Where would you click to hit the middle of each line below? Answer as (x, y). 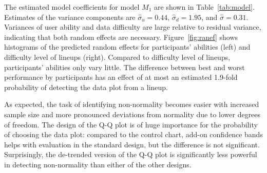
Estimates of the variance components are (70, 17)
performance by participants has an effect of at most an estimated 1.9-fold (121, 77)
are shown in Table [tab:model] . (204, 7)
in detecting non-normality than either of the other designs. (98, 164)
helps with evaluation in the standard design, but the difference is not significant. (132, 144)
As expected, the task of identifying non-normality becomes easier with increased (132, 104)
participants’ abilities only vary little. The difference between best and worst (125, 67)
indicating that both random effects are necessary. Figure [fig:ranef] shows (121, 37)
